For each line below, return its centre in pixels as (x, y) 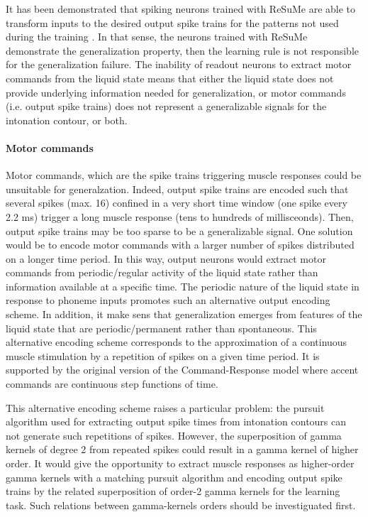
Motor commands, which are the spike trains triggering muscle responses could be (184, 175)
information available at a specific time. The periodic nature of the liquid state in (183, 286)
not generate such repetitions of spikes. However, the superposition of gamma (174, 435)
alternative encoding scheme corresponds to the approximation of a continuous (177, 342)
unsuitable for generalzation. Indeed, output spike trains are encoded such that (177, 189)
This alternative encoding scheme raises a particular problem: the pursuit (165, 407)
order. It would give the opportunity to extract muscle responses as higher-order (180, 463)
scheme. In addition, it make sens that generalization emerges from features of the (184, 314)
